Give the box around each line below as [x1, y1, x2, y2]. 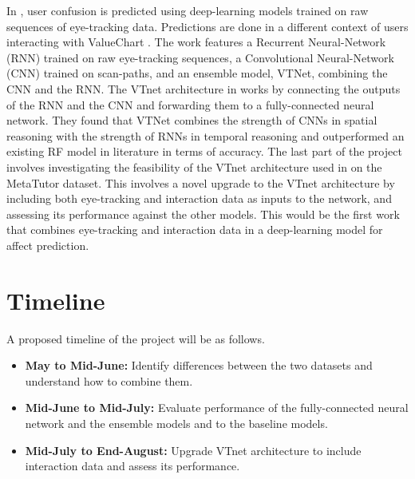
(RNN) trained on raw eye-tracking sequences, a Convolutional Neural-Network [6, 49, 394, 65]
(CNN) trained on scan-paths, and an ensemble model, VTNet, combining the [6, 65, 388, 81]
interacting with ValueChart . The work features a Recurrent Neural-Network [6, 34, 386, 50]
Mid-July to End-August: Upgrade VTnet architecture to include [25, 441, 362, 458]
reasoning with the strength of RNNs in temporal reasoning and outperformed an [6, 127, 405, 144]
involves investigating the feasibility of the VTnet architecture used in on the [6, 158, 382, 175]
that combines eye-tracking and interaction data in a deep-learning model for [6, 221, 383, 238]
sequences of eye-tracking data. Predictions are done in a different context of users [6, 18, 409, 34]
